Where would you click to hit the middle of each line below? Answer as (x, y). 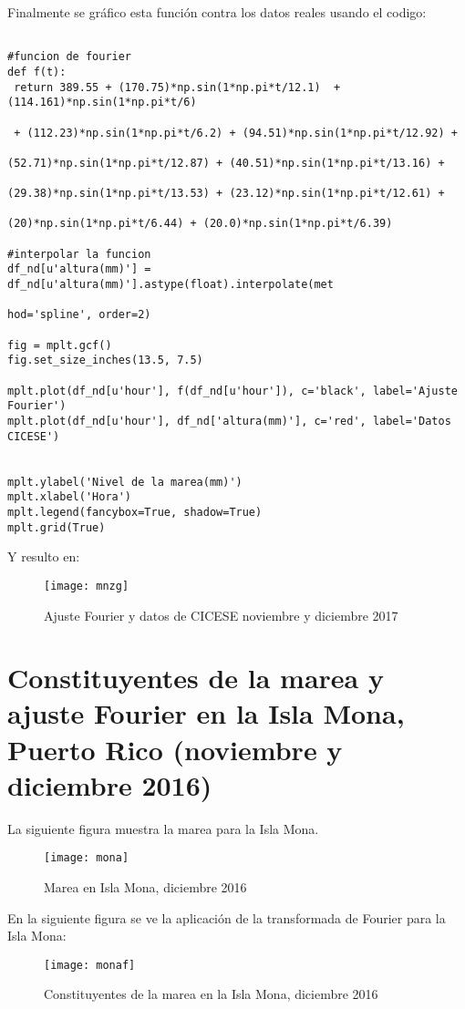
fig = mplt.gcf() (60, 345)
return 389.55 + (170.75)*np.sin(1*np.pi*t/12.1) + (177, 87)
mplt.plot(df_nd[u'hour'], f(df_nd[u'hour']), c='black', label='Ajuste (232, 391)
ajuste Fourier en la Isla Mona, (206, 713)
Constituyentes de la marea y (196, 678)
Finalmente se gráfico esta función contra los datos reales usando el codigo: (217, 12)
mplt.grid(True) (57, 527)
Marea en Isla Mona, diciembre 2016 (145, 887)
